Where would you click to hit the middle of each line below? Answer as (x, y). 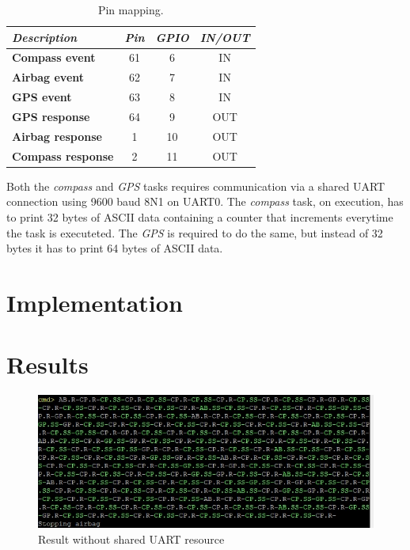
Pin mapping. (131, 9)
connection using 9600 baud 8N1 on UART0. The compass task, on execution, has (205, 201)
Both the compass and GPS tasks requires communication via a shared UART (196, 186)
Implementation (95, 302)
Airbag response (57, 136)
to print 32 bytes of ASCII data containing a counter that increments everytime (200, 216)
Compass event (54, 57)
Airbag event (48, 77)
